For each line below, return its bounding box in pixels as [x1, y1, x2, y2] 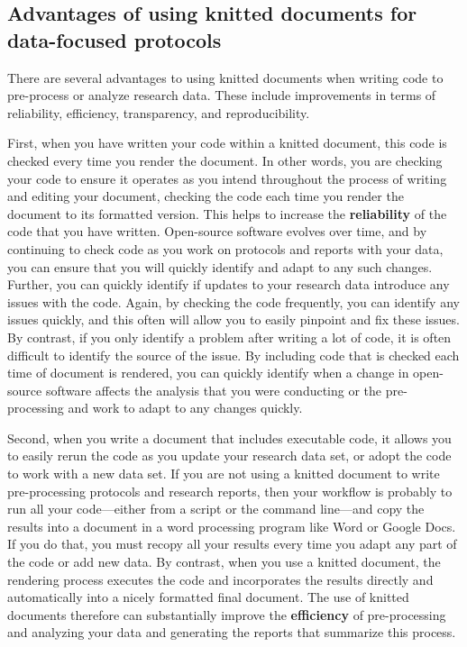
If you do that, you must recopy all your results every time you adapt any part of [7, 534, 457, 553]
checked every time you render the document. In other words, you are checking [7, 150, 443, 169]
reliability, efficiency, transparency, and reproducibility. [7, 103, 310, 122]
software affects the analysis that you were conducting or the [45, 380, 382, 399]
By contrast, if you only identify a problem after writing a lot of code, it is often [7, 327, 452, 346]
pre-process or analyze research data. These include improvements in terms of [7, 86, 436, 105]
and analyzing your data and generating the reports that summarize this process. [7, 623, 456, 642]
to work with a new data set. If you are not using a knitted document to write [7, 464, 440, 483]
